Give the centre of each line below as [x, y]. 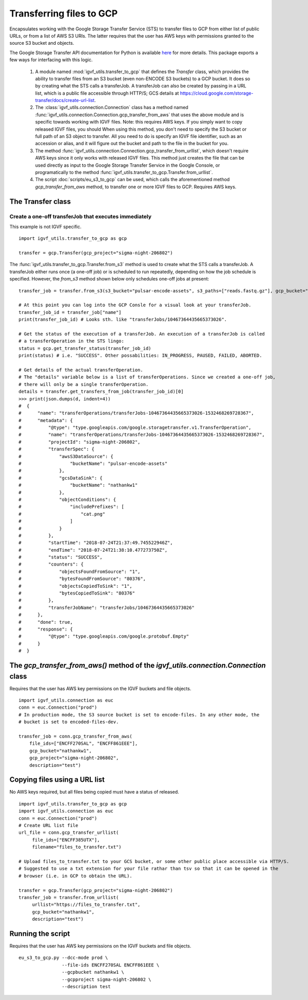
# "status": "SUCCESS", [61, 557]
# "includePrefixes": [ [71, 507]
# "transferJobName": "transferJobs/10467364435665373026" [107, 608]
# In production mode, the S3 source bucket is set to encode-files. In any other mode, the [139, 715]
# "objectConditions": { [68, 499]
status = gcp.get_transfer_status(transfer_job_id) [85, 348]
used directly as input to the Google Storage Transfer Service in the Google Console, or [128, 165]
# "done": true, [46, 622]
